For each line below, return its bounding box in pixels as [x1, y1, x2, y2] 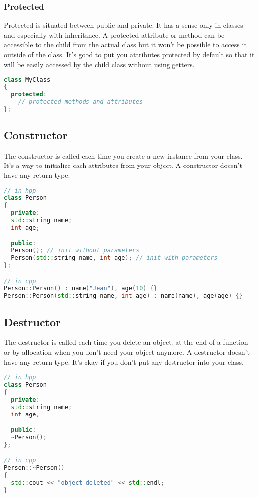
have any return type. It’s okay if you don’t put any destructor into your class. [4, 356, 244, 367]
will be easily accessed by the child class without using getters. [4, 59, 195, 69]
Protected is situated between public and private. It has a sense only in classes [4, 20, 243, 30]
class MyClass [4, 76, 51, 83]
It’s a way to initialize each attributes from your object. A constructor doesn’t [4, 160, 242, 170]
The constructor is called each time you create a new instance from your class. [4, 150, 243, 161]
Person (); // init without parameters [11, 247, 140, 254]
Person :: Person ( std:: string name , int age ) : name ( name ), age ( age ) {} [4, 292, 243, 300]
